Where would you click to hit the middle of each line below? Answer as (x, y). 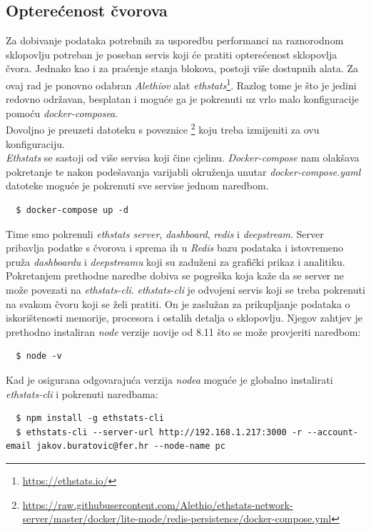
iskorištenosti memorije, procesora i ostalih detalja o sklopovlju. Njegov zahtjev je (184, 318)
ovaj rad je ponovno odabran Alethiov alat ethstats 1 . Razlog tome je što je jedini (181, 84)
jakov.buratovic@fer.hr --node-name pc (131, 446)
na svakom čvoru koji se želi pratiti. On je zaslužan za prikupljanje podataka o (178, 303)
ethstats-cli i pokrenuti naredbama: (82, 393)
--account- (332, 432)
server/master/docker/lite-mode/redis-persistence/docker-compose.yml (177, 518)
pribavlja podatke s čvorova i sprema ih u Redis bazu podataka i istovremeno (175, 248)
